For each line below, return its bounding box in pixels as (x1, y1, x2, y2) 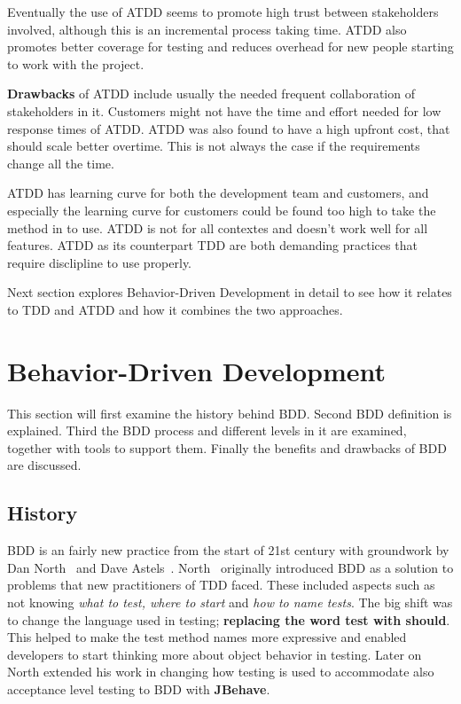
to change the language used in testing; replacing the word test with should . (7, 610, 450, 629)
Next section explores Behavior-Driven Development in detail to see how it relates (7, 283, 452, 301)
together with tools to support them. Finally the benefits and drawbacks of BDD (7, 438, 447, 457)
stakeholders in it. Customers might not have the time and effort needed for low (7, 101, 441, 120)
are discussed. (7, 456, 82, 474)
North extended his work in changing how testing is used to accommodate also (7, 662, 434, 681)
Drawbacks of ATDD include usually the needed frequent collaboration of (7, 84, 415, 103)
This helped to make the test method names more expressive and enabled (7, 628, 407, 646)
